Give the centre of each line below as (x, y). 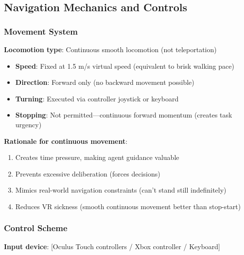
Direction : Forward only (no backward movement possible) (105, 82)
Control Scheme (36, 228)
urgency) (28, 124)
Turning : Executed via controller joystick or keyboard (97, 98)
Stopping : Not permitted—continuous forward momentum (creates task (124, 115)
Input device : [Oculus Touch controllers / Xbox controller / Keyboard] (112, 246)
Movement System (41, 31)
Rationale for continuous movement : (66, 141)
